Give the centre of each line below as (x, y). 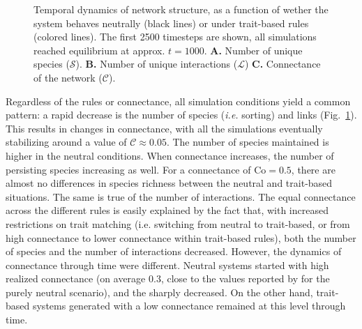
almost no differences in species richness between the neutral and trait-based (169, 183)
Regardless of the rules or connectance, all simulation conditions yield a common (178, 101)
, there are (313, 169)
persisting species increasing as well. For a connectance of (128, 169)
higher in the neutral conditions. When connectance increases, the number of (170, 155)
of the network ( (68, 77)
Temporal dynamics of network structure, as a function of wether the (181, 9)
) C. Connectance (282, 64)
